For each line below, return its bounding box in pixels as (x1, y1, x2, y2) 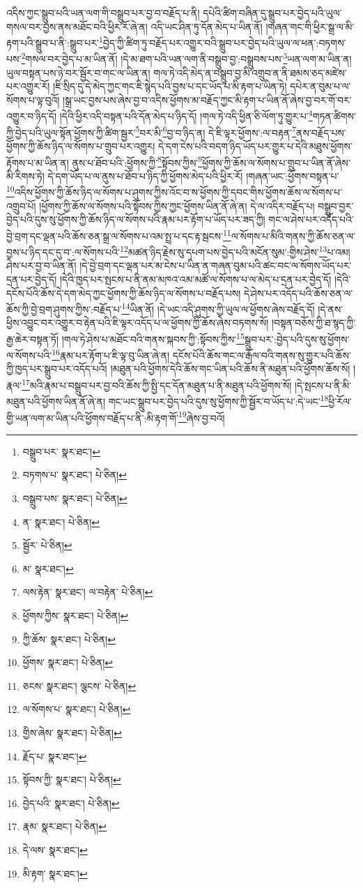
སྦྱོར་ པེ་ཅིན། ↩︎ (22, 538, 72, 552)
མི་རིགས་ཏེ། (6, 168, 45, 183)
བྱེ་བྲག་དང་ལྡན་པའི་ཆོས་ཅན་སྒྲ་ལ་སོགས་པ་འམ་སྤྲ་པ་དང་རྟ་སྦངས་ (6, 228, 223, 243)
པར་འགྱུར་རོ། (6, 79, 50, 93)
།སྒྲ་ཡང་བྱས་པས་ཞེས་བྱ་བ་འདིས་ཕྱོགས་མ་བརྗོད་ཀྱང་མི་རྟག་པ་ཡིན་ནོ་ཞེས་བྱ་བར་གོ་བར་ (63, 92, 352, 107)
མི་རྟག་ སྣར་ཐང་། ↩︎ (22, 866, 88, 880)
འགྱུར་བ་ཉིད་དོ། (6, 109, 57, 123)
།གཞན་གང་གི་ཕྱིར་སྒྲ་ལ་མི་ (265, 19, 355, 33)
